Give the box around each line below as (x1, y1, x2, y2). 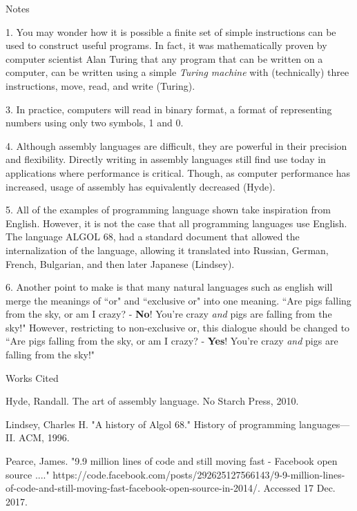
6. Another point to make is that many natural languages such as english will (6, 280, 333, 294)
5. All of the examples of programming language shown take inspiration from (6, 202, 331, 217)
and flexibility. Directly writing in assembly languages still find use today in (6, 152, 326, 166)
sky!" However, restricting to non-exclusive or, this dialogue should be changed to (6, 320, 350, 334)
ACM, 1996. (19, 430, 70, 445)
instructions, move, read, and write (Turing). (6, 78, 195, 93)
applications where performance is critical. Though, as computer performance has (6, 165, 351, 180)
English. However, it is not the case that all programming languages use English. (6, 215, 347, 230)
